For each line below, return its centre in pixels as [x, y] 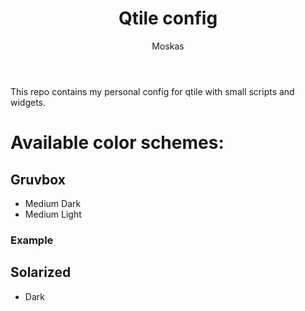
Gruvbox [38, 179]
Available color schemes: [117, 143]
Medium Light [53, 214]
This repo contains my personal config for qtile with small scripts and [152, 91]
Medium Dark [53, 203]
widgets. [28, 102]
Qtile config [168, 18]
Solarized [41, 272]
